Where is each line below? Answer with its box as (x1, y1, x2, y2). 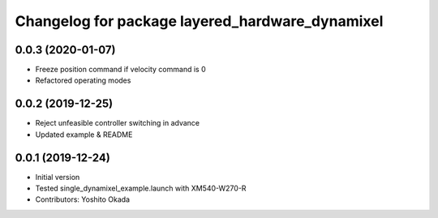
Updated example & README (35, 130, 133, 139)
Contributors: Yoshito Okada (35, 194, 130, 204)
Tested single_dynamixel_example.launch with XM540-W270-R (35, 183, 247, 194)
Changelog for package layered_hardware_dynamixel (15, 12, 384, 30)
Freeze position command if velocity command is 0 (35, 65, 206, 75)
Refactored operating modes (35, 75, 131, 85)
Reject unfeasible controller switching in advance (35, 118, 200, 128)
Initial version (35, 172, 80, 182)
